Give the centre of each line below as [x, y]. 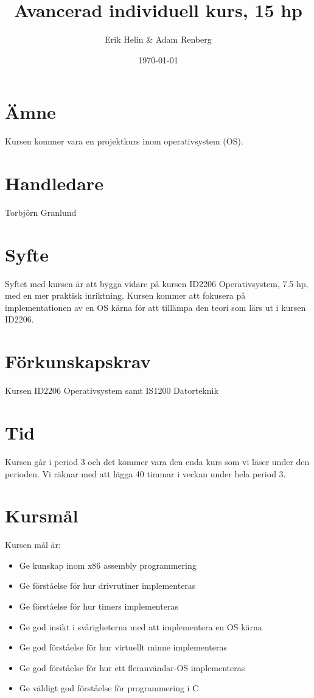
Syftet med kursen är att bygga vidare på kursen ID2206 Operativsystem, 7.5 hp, [157, 283]
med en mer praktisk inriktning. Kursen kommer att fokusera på [125, 295]
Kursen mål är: [33, 545]
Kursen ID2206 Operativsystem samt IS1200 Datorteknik [112, 390]
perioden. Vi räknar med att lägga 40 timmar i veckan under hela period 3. [145, 473]
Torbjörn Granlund [41, 212]
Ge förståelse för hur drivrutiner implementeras [107, 586]
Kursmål [42, 515]
